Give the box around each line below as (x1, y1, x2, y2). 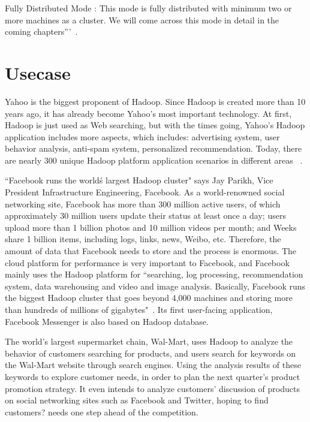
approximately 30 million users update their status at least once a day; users (5, 209, 286, 222)
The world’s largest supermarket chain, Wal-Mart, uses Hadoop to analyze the (5, 335, 293, 348)
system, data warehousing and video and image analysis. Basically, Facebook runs (5, 279, 306, 292)
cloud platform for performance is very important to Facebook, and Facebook (5, 256, 290, 269)
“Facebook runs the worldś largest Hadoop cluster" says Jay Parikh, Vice (5, 174, 273, 186)
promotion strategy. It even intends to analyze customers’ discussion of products (5, 382, 300, 394)
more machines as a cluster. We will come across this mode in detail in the (5, 13, 279, 26)
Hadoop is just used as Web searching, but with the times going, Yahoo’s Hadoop (5, 119, 305, 131)
